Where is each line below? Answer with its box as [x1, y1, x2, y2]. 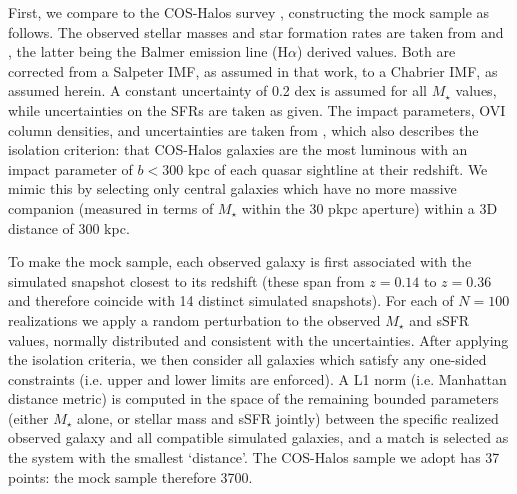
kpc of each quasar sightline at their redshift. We [187, 158, 488, 179]
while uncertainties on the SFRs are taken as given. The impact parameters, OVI [8, 99, 506, 120]
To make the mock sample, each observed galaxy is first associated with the [8, 251, 472, 272]
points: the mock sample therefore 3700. [8, 466, 253, 487]
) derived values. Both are [296, 41, 456, 62]
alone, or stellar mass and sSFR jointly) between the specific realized [77, 407, 499, 428]
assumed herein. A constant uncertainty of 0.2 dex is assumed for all [8, 80, 428, 101]
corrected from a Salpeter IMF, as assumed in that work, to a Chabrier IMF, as [8, 60, 498, 81]
